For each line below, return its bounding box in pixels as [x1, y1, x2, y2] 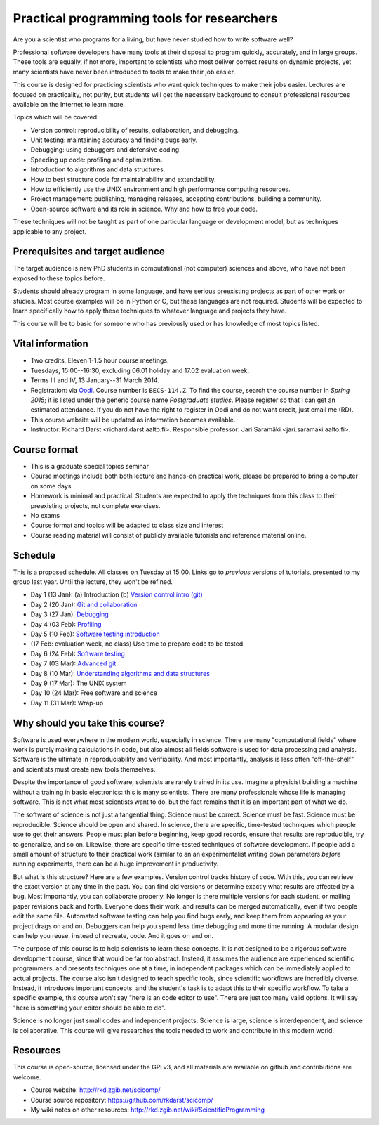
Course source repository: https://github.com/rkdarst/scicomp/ [30, 1095, 213, 1104]
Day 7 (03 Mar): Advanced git [30, 659, 117, 668]
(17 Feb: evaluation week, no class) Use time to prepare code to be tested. [30, 639, 245, 648]
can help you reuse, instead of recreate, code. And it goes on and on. [13, 932, 214, 940]
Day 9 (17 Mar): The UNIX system [30, 679, 127, 687]
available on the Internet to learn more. [13, 100, 126, 108]
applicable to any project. [13, 227, 87, 235]
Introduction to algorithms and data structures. [30, 165, 166, 174]
